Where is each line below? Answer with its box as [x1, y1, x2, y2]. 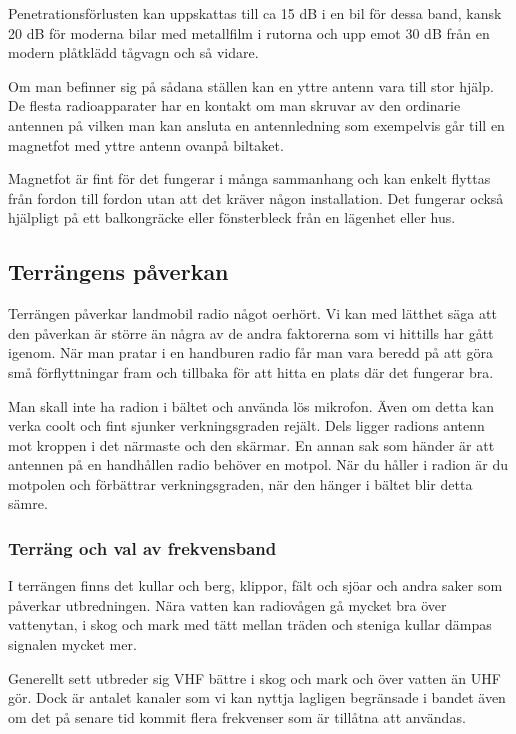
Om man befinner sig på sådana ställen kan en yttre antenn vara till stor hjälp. [8, 75, 494, 96]
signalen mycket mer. [8, 634, 137, 655]
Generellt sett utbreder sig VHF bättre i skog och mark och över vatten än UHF [8, 667, 501, 688]
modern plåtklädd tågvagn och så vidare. [8, 42, 259, 63]
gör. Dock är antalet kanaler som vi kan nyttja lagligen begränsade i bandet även [8, 687, 506, 708]
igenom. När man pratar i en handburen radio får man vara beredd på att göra [8, 342, 493, 363]
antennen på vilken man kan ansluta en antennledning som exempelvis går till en [8, 114, 505, 135]
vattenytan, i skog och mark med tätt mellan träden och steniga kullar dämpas [8, 614, 492, 635]
